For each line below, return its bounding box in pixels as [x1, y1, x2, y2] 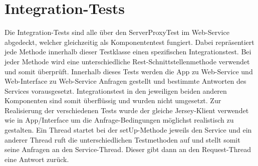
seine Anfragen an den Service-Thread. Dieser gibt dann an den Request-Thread [5, 144, 251, 155]
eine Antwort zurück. [5, 154, 69, 164]
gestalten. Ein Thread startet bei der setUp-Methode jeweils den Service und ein [5, 125, 252, 135]
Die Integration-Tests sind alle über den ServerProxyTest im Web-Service [5, 27, 229, 37]
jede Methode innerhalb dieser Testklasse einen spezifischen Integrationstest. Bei [5, 46, 251, 57]
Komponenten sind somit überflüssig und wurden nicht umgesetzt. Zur [5, 95, 221, 106]
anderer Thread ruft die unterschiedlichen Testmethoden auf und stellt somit [5, 134, 240, 145]
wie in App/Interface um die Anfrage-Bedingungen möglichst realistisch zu [5, 115, 234, 125]
